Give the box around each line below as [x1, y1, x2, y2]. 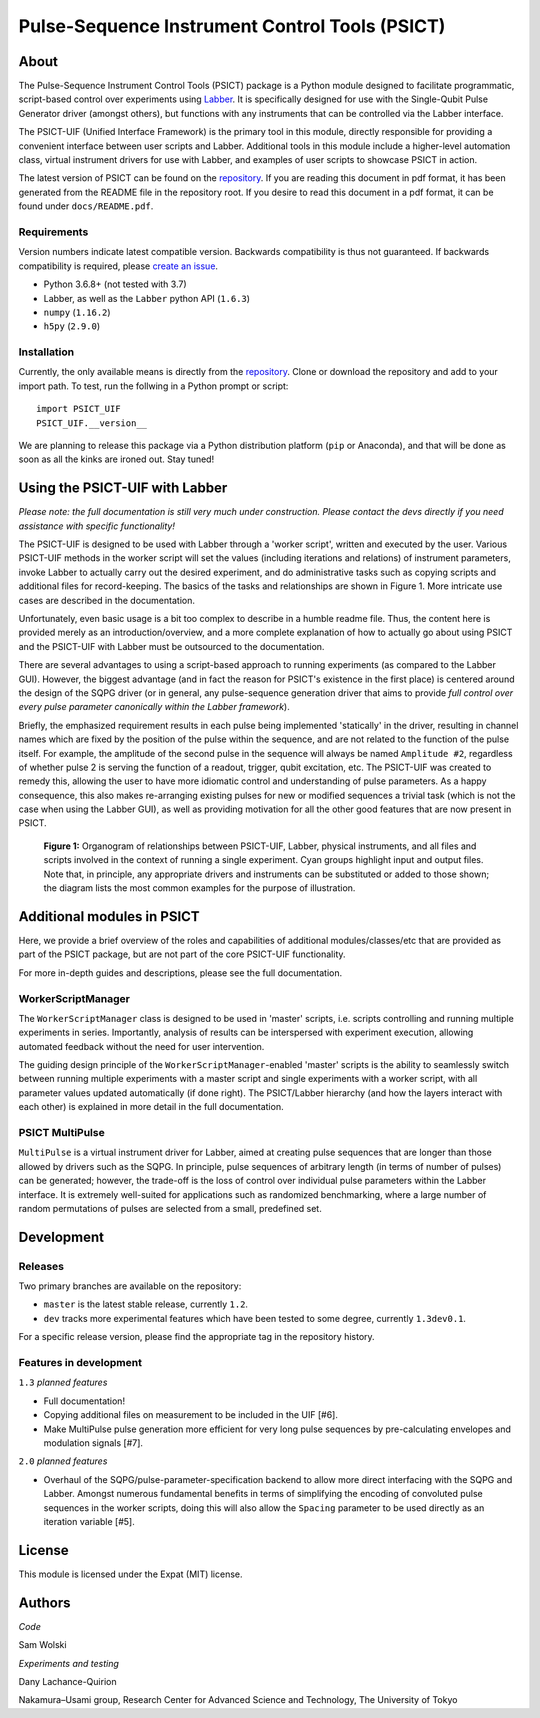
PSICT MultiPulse [18, 1125, 105, 1139]
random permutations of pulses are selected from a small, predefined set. [18, 1202, 322, 1214]
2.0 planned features [18, 1455, 108, 1467]
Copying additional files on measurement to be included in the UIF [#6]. [43, 1409, 339, 1421]
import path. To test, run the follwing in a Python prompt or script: [18, 380, 289, 392]
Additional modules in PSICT [18, 908, 200, 925]
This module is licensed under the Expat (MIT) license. [18, 1568, 244, 1580]
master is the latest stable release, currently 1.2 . [43, 1298, 249, 1310]
